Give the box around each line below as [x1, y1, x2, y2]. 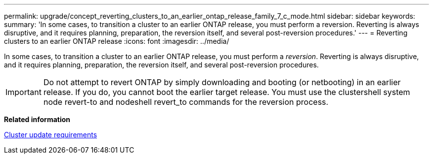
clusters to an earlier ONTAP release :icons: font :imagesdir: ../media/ [4, 37, 229, 45]
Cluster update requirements [4, 130, 97, 139]
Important [5, 87, 42, 97]
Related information [4, 115, 71, 124]
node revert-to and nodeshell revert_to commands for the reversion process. [43, 97, 329, 107]
